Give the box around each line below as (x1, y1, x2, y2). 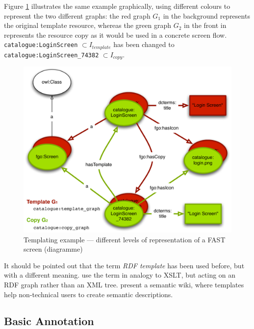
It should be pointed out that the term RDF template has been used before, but (4, 260, 245, 270)
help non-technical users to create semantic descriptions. (4, 289, 173, 299)
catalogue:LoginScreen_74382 (4, 51, 99, 59)
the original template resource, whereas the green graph (4, 20, 172, 30)
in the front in (184, 20, 227, 30)
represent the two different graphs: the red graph (4, 10, 151, 21)
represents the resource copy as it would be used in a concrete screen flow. (4, 29, 227, 40)
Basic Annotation (4, 313, 94, 328)
